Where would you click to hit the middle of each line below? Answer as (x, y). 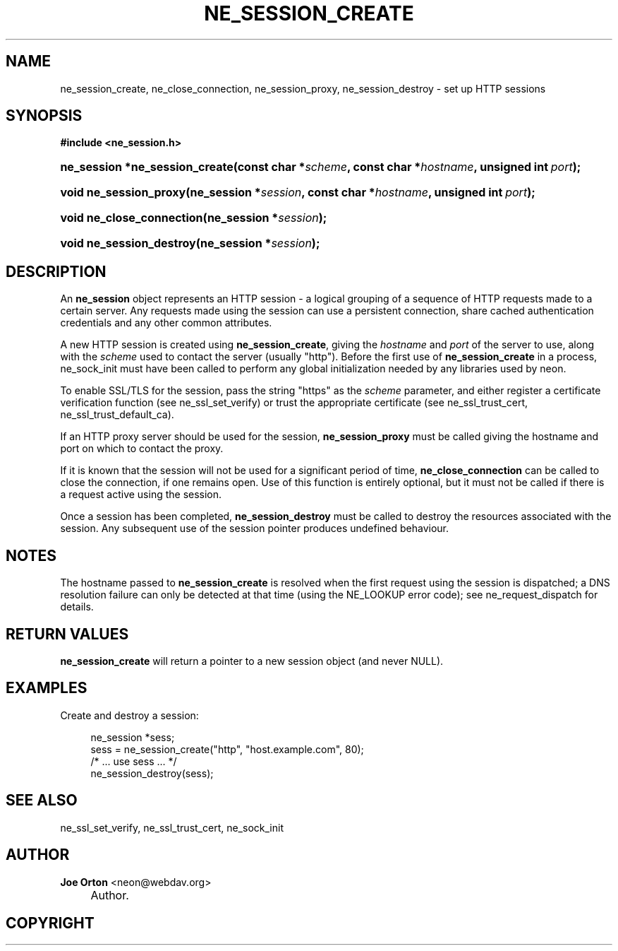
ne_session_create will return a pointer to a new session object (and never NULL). (252, 661)
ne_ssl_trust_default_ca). (117, 415)
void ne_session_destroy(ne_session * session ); (190, 243)
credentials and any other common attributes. (166, 323)
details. (77, 607)
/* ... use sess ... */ (134, 761)
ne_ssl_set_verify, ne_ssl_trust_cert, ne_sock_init (172, 827)
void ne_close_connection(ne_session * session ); (194, 218)
